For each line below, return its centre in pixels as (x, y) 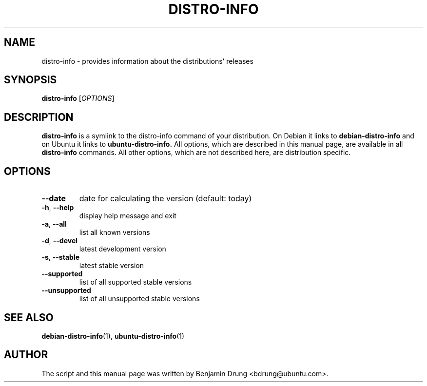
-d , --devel (60, 241)
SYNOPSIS (30, 80)
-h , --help (58, 208)
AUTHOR (26, 355)
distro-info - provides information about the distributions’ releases (147, 61)
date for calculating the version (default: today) (165, 199)
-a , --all (54, 224)
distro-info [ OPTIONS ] (78, 98)
